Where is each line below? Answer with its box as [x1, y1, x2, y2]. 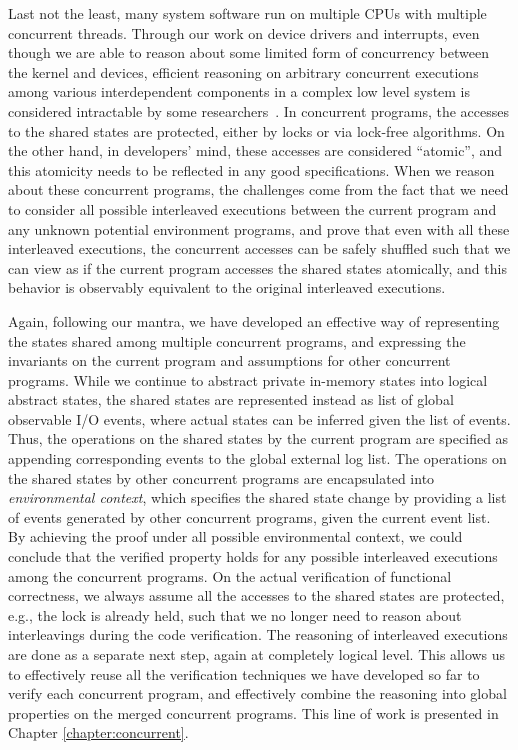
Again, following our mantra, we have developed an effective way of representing [8, 310, 500, 331]
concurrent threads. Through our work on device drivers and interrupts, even [8, 22, 480, 43]
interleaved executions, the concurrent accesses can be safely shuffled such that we [8, 238, 511, 259]
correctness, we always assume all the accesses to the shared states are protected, [8, 585, 505, 606]
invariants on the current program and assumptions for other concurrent [8, 350, 451, 371]
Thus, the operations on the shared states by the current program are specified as [8, 428, 509, 449]
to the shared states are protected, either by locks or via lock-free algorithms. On [8, 120, 505, 141]
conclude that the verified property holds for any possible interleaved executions [8, 546, 498, 567]
